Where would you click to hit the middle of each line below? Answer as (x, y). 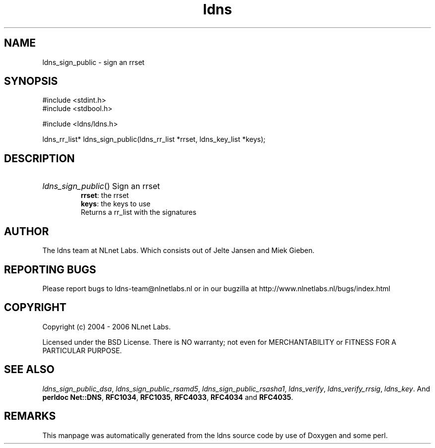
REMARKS (30, 416)
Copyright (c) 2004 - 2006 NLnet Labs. (107, 326)
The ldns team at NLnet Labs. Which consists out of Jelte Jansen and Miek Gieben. (179, 251)
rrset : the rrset (105, 195)
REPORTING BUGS (50, 269)
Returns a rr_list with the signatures (139, 212)
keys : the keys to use (115, 204)
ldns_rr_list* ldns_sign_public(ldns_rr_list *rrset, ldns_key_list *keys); (154, 139)
